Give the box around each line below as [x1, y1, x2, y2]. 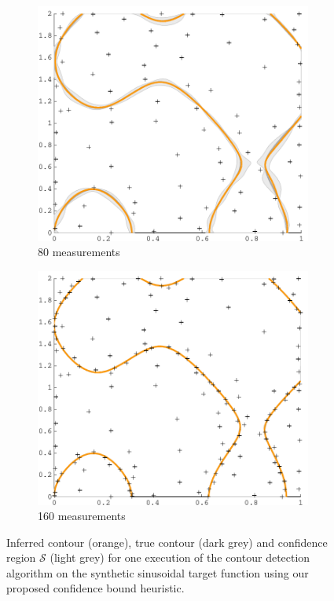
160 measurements [38, 508, 126, 524]
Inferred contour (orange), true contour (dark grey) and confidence [6, 533, 328, 550]
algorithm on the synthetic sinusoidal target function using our [6, 564, 309, 581]
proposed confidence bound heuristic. [6, 580, 185, 596]
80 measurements [38, 244, 120, 260]
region [6, 549, 36, 566]
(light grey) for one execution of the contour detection [50, 549, 310, 566]
